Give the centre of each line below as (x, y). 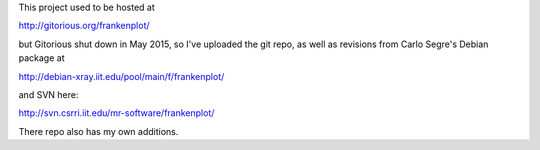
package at (41, 58)
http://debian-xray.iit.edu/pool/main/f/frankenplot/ (121, 76)
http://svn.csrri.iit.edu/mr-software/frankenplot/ (116, 113)
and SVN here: (48, 94)
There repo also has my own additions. (98, 131)
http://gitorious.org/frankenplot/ (84, 26)
